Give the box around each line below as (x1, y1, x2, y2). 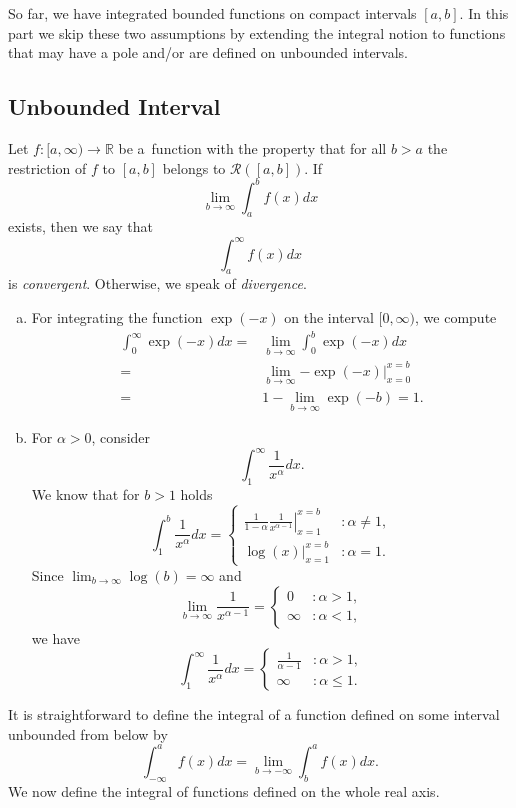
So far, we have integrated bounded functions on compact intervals (8, 3, 417, 23)
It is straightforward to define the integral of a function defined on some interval (8, 704, 500, 725)
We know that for (31, 484, 140, 505)
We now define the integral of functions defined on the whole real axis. (8, 780, 440, 801)
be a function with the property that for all (118, 137, 387, 158)
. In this (459, 3, 509, 23)
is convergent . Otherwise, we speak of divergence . (8, 273, 307, 294)
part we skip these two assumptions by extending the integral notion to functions (8, 22, 506, 43)
